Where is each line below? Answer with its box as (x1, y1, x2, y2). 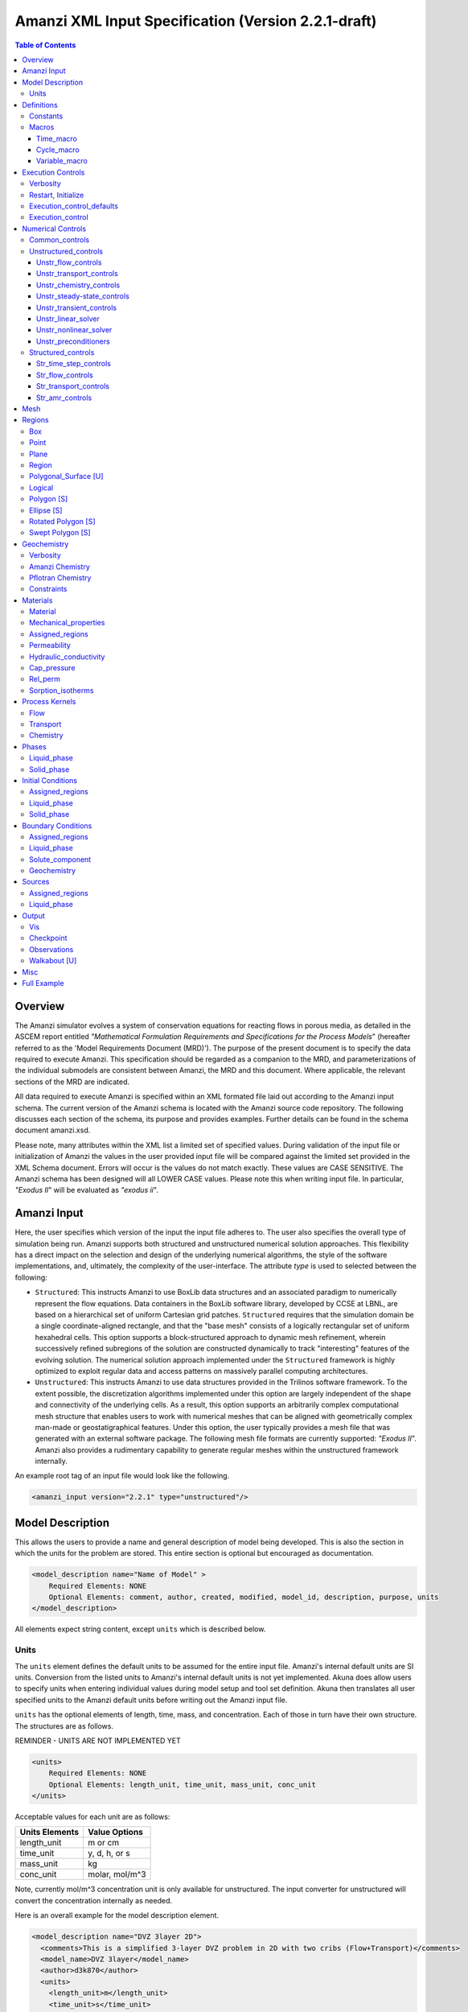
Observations (29, 944, 74, 954)
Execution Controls (22, 167, 85, 177)
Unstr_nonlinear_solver (36, 325, 113, 335)
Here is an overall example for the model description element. (14, 1911, 220, 1920)
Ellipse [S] (29, 505, 63, 515)
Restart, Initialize (29, 190, 84, 200)
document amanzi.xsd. (14, 1125, 91, 1135)
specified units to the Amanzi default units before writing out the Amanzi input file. (14, 1695, 288, 1705)
